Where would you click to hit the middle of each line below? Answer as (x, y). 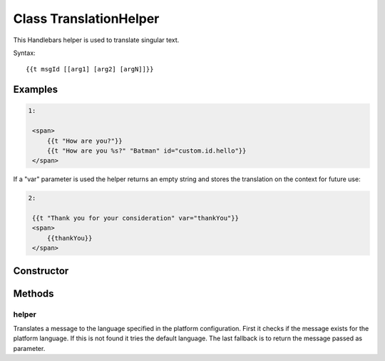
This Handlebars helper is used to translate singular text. (96, 40)
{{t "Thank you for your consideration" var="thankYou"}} (135, 218)
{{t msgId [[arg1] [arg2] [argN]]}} (90, 69)
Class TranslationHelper (86, 19)
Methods (34, 294)
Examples (36, 90)
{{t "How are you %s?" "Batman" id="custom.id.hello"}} (147, 151)
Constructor (41, 271)
